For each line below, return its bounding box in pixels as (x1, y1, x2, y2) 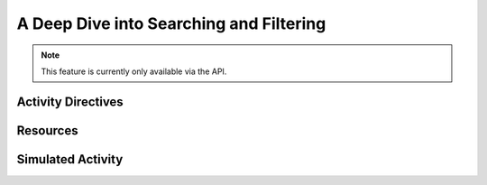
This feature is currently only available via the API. (41, 66, 227, 77)
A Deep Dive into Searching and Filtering (16, 14, 326, 33)
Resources (16, 123, 78, 138)
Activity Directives (16, 94, 124, 109)
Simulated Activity (16, 152, 124, 167)
